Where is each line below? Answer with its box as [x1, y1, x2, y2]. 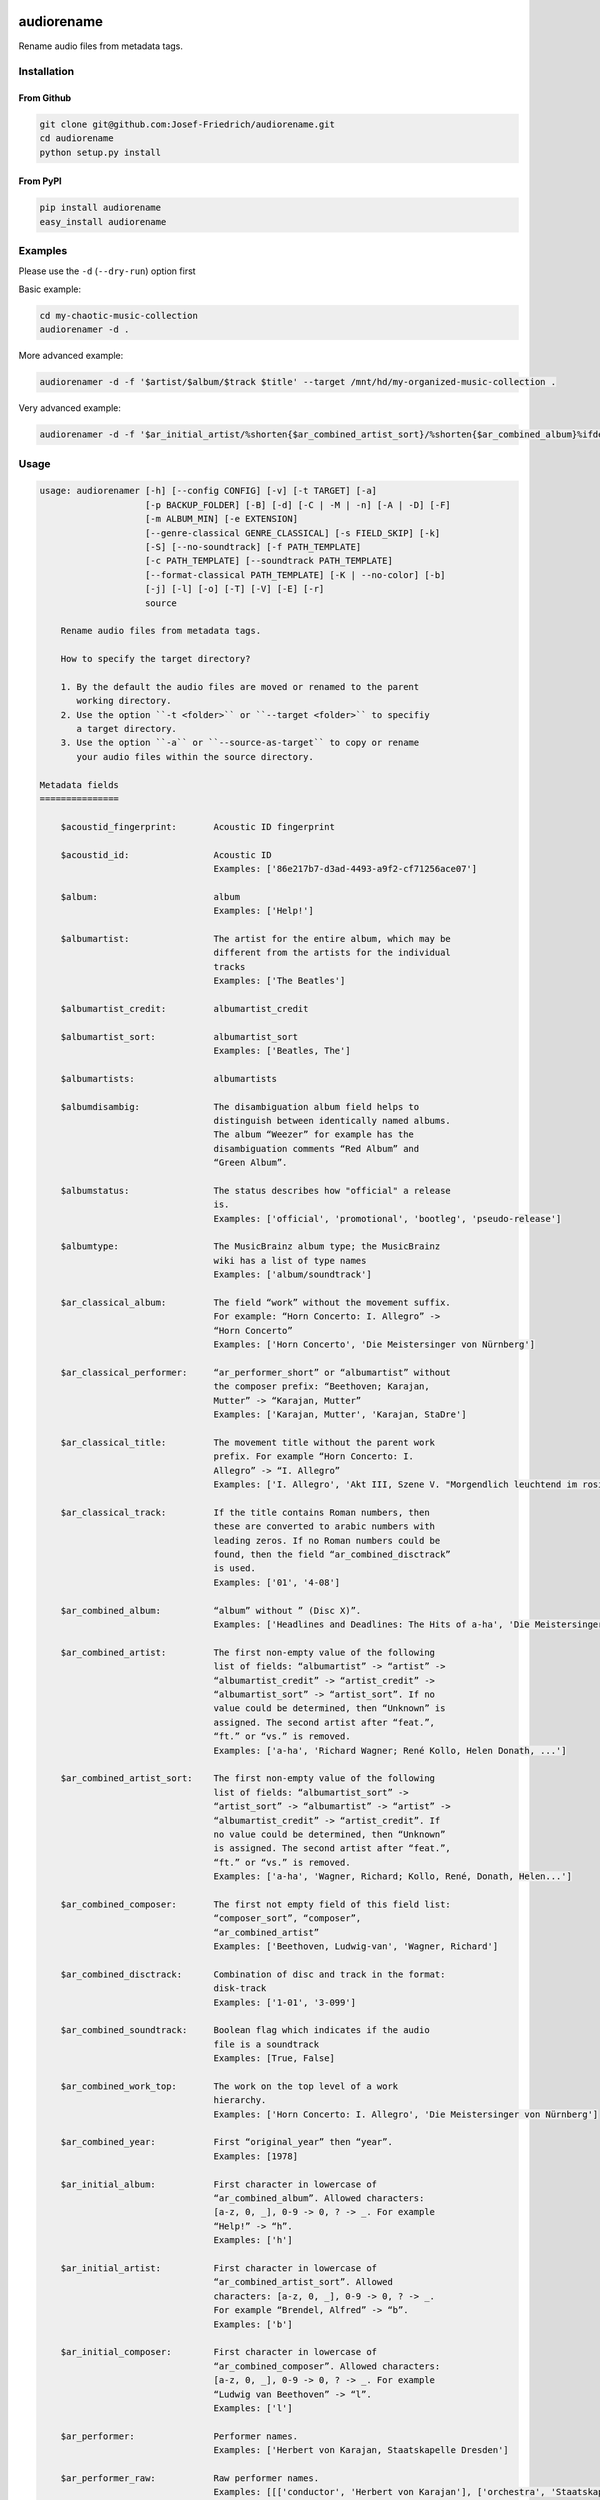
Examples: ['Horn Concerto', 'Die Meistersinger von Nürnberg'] [213, 1339, 535, 1350]
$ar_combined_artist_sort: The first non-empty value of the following [60, 1773, 435, 1784]
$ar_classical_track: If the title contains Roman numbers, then [60, 1506, 430, 1518]
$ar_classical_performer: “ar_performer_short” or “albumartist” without [60, 1367, 452, 1378]
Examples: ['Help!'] [213, 905, 314, 917]
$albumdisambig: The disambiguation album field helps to [60, 1101, 420, 1112]
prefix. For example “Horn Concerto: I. [213, 1451, 415, 1462]
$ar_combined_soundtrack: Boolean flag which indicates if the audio [60, 2025, 430, 2036]
